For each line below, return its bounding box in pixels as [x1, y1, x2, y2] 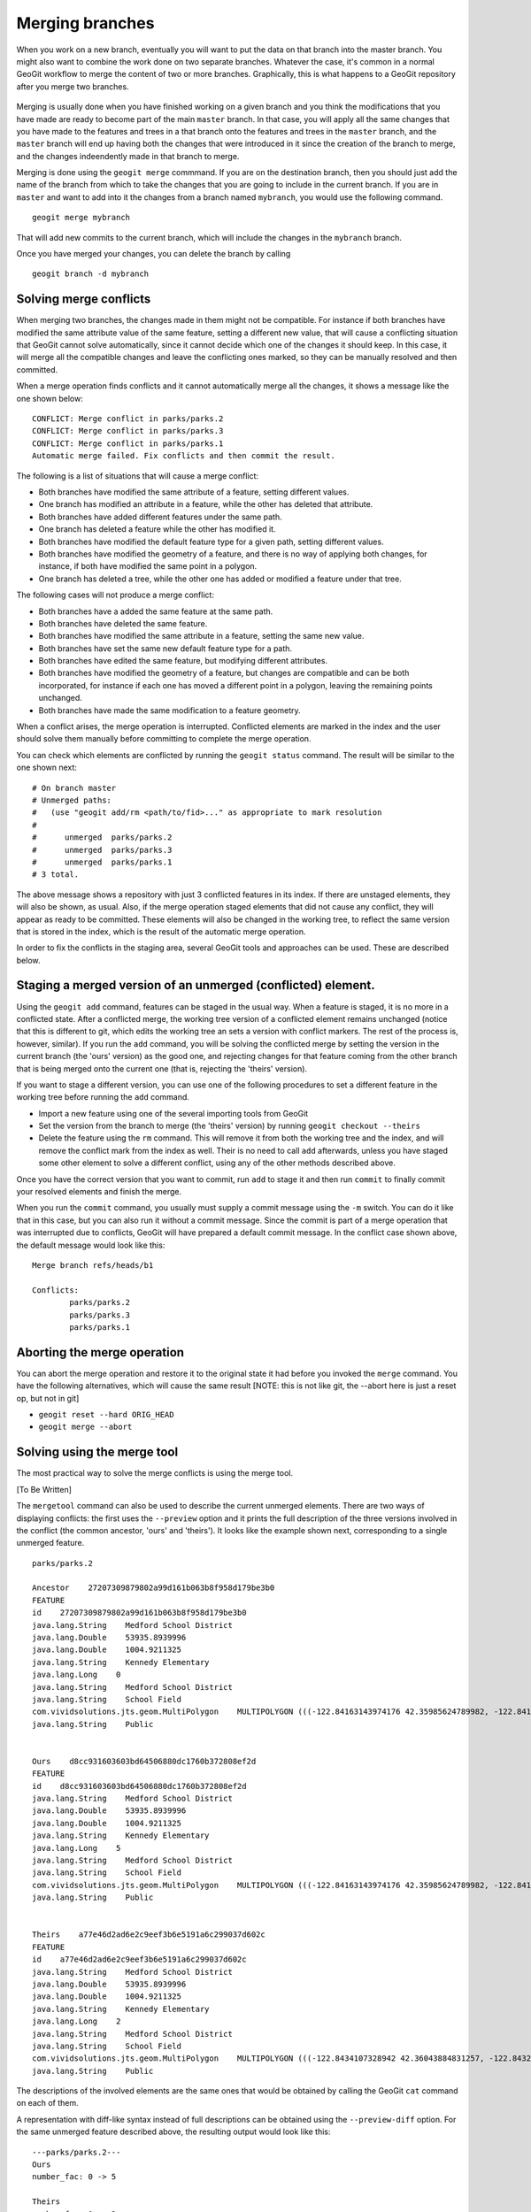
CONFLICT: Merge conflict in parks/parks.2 [32, 414, 224, 424]
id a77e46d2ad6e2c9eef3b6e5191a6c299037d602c [32, 1955, 247, 1964]
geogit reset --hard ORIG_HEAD [38, 1409, 174, 1420]
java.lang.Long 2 [32, 2016, 121, 2026]
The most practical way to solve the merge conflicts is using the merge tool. [16, 1468, 294, 1479]
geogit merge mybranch [32, 212, 131, 223]
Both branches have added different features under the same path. [38, 511, 282, 522]
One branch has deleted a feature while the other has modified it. [38, 524, 276, 534]
